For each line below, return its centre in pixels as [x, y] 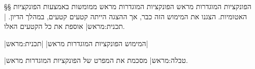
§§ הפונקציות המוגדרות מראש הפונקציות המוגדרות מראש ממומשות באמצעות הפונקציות [128, 6]
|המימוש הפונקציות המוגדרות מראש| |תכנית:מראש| [76, 43]
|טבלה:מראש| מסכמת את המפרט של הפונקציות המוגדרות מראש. [96, 60]
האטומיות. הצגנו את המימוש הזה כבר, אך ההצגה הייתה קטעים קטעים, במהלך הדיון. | [126, 16]
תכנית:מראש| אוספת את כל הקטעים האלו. [65, 26]
